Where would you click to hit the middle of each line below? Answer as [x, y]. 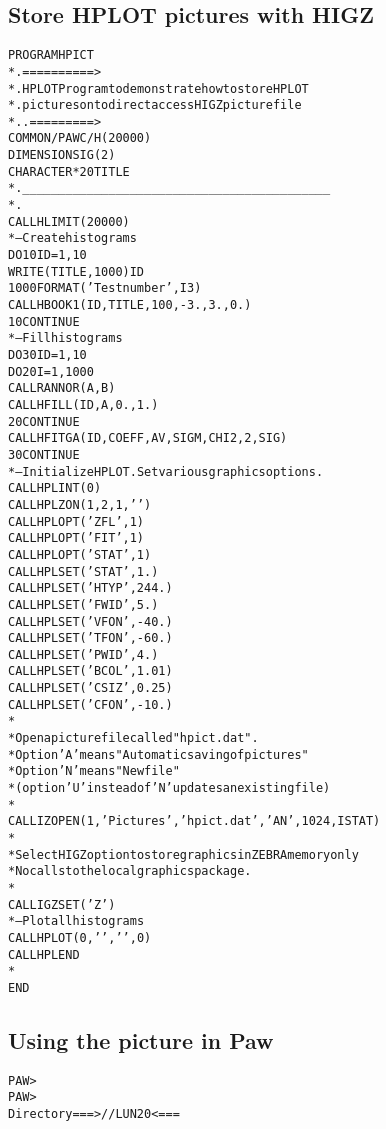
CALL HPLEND [44, 954]
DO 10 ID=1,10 [47, 255]
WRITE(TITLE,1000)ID [76, 271]
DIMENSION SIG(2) [62, 155]
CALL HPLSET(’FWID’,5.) [83, 604]
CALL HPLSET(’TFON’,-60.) [90, 638]
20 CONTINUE [44, 421]
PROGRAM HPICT [51, 55]
